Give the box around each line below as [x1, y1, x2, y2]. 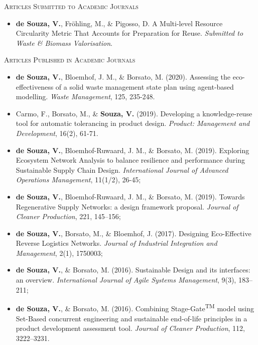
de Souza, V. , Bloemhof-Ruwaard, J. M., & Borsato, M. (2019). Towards [16, 191, 245, 201]
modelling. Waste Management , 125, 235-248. [16, 91, 155, 102]
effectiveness [16, 81, 54, 92]
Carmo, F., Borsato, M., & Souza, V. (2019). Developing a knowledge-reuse [16, 108, 252, 118]
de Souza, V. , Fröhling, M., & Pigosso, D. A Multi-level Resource [16, 18, 223, 28]
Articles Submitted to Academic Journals [4, 1, 139, 11]
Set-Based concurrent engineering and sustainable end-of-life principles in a [16, 313, 247, 323]
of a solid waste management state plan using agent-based [55, 81, 234, 92]
